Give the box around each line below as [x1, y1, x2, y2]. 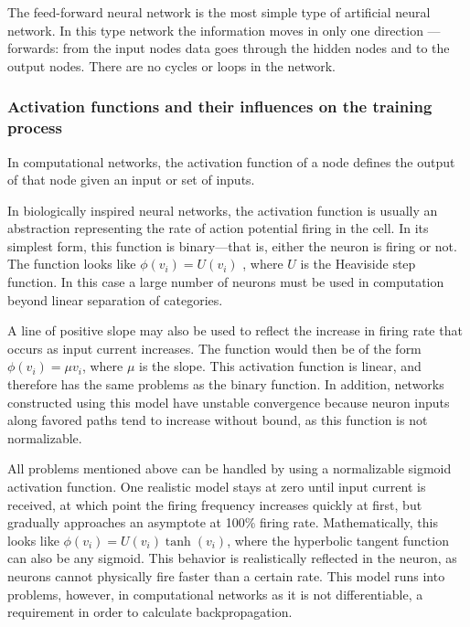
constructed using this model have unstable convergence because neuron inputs [7, 392, 450, 411]
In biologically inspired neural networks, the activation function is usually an [7, 200, 438, 219]
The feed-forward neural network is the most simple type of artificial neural [7, 3, 431, 21]
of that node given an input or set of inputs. [7, 170, 255, 189]
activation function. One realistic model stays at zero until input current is [7, 477, 426, 496]
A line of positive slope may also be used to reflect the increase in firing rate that [7, 321, 463, 340]
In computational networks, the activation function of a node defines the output [7, 152, 455, 171]
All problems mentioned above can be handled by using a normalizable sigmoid [7, 459, 452, 478]
